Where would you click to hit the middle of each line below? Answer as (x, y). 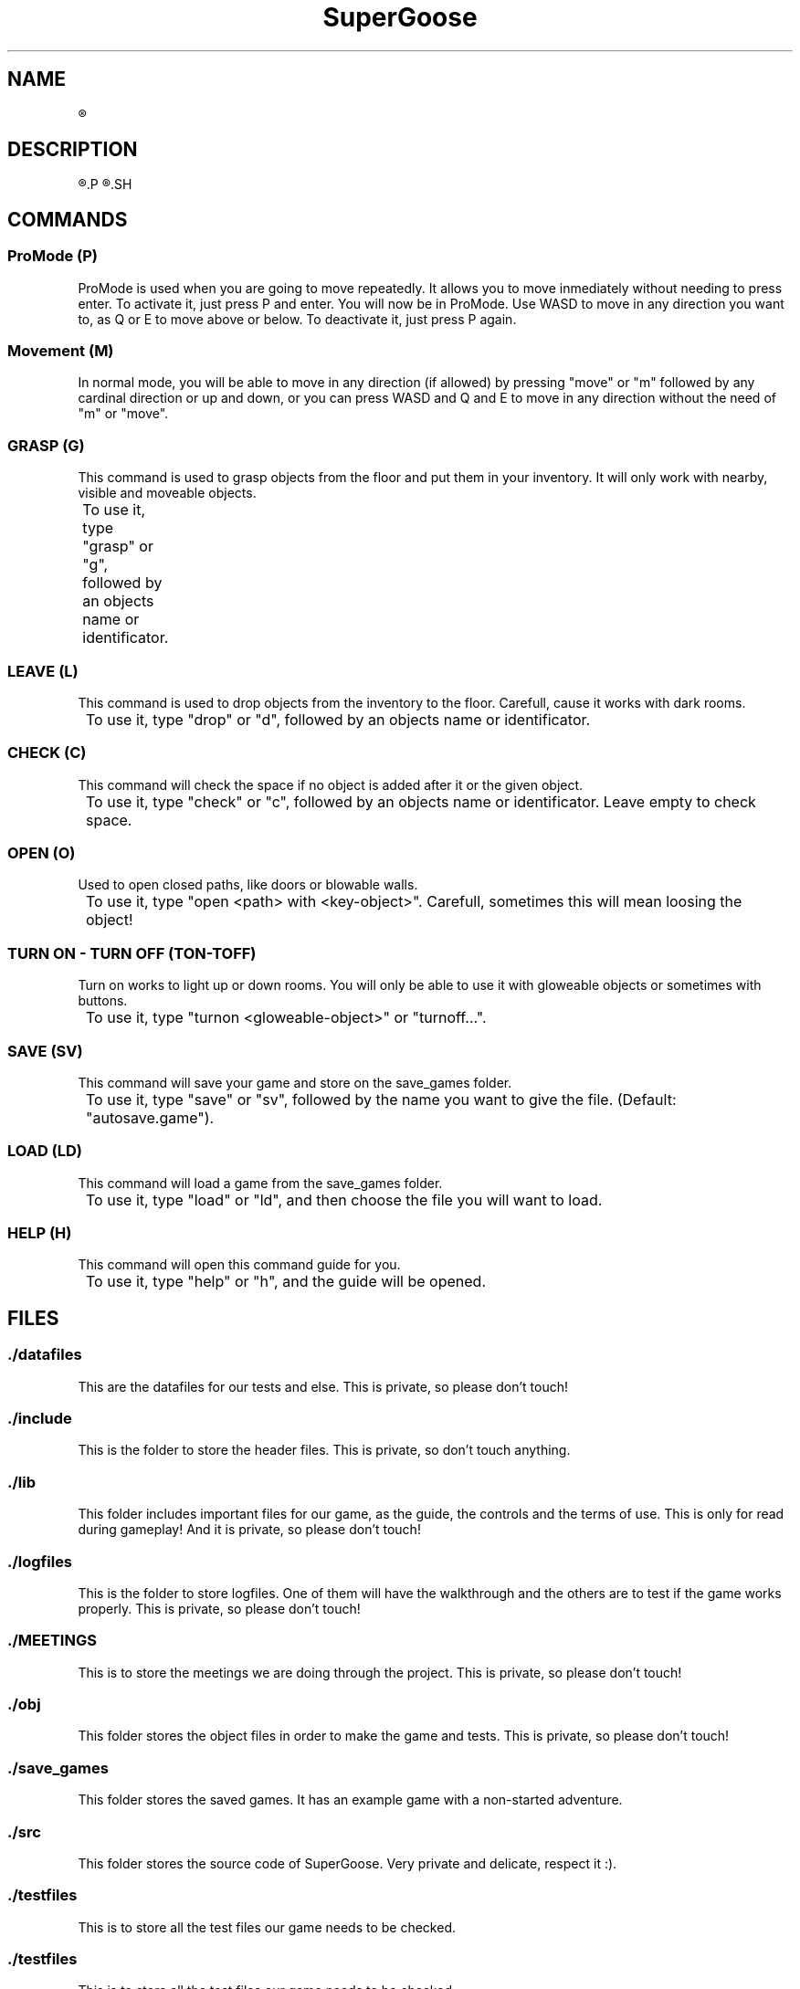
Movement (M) (61, 351)
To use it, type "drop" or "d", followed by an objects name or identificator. (338, 719)
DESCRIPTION (73, 150)
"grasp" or (118, 547)
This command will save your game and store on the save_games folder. (295, 1082)
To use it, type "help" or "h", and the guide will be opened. (286, 1282)
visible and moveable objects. (167, 493)
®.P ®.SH (105, 184)
